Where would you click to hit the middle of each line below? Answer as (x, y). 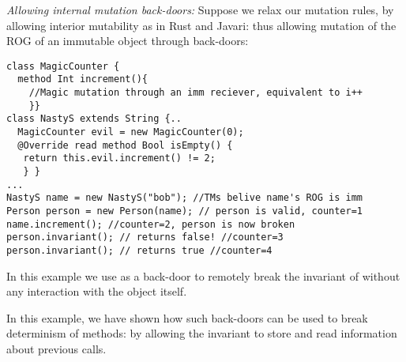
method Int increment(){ (83, 79)
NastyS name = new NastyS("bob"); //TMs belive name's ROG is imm (185, 198)
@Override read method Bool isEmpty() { (125, 145)
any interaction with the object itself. (97, 291)
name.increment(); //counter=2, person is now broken (151, 224)
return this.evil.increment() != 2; (119, 158)
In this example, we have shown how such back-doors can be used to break (187, 317)
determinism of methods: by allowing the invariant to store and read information (202, 333)
